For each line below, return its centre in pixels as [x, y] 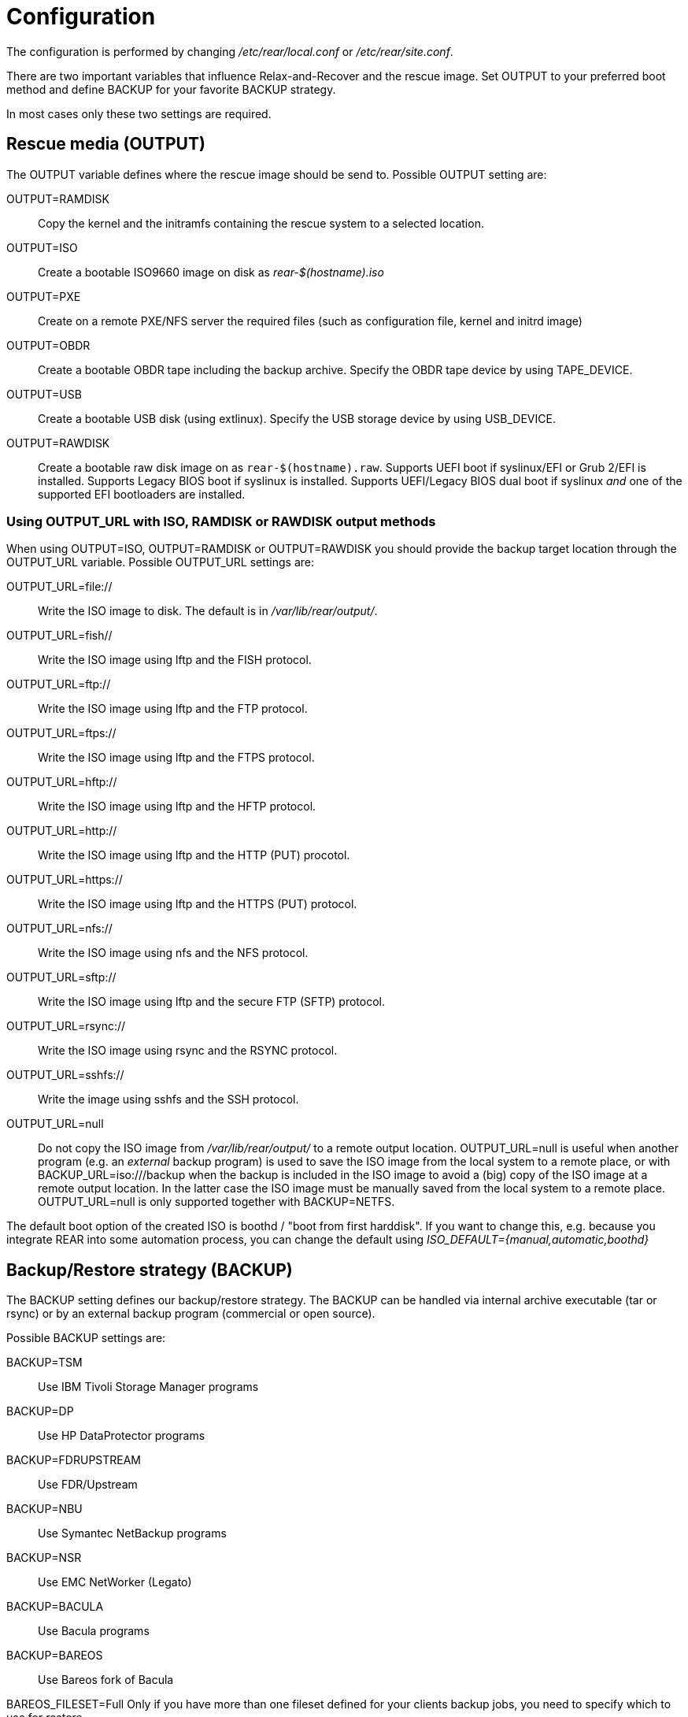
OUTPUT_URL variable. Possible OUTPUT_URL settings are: [161, 562]
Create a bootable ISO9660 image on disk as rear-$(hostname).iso [211, 272]
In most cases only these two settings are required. [139, 113]
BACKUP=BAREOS [55, 1656]
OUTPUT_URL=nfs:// [59, 929]
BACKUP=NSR [44, 1558]
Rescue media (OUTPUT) [106, 144]
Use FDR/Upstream [88, 1485]
